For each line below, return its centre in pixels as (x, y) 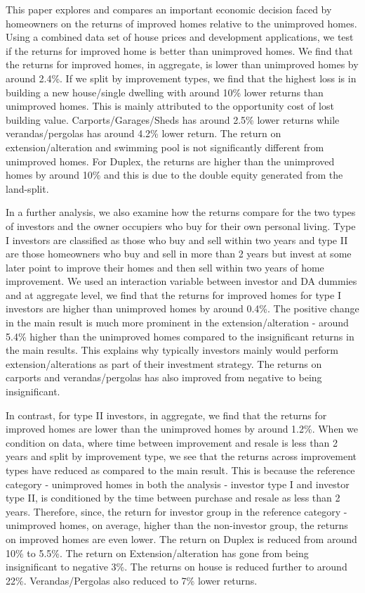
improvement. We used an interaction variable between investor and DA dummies (181, 281)
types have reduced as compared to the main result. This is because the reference (180, 470)
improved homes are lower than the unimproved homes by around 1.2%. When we (182, 429)
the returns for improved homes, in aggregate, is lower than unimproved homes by (182, 64)
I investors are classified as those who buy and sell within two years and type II (177, 240)
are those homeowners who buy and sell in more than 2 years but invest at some (179, 254)
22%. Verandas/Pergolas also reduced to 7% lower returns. (132, 580)
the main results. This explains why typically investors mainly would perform (172, 350)
